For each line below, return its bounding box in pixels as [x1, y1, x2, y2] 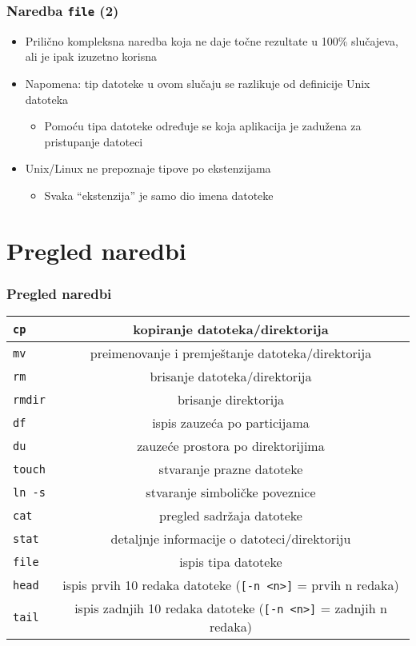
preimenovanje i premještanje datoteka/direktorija [90, 344, 372, 363]
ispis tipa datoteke [179, 552, 282, 572]
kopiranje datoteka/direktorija [133, 320, 329, 339]
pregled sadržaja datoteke [159, 506, 302, 525]
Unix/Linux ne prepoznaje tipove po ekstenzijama [25, 160, 271, 177]
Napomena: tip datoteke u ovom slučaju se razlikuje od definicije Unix [25, 74, 370, 91]
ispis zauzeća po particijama [152, 413, 310, 433]
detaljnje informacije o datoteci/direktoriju [110, 529, 351, 548]
